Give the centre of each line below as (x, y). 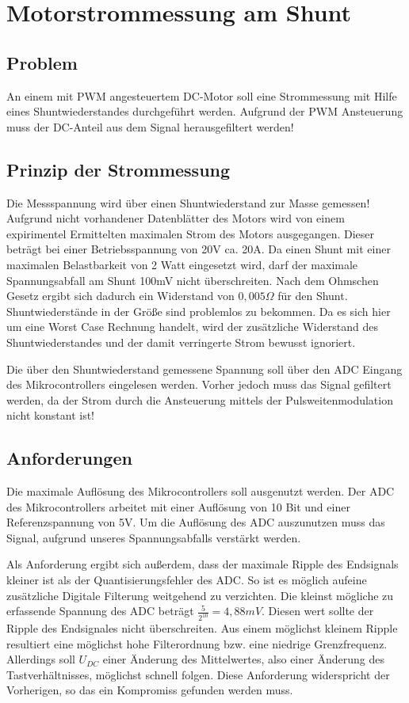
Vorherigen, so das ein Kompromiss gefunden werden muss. (150, 690)
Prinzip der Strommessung (118, 169)
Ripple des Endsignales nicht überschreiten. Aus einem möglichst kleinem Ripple (202, 628)
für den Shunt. (313, 296)
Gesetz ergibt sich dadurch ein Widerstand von (120, 296)
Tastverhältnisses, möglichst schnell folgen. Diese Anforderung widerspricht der (198, 674)
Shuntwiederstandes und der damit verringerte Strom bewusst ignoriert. (181, 342)
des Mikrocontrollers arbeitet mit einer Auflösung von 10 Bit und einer (178, 506)
